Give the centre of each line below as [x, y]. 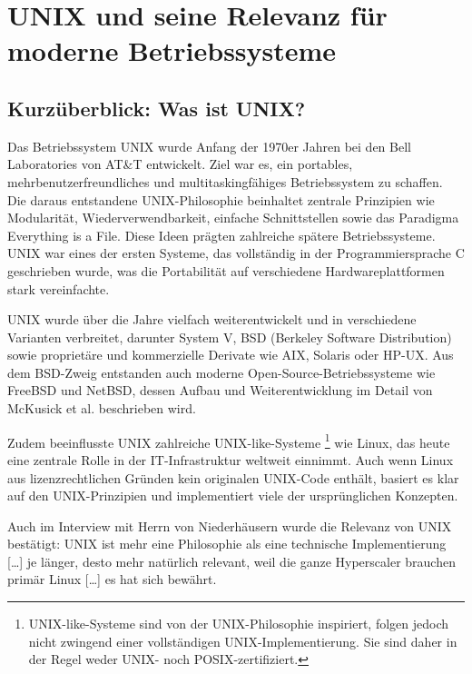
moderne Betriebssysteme [172, 50]
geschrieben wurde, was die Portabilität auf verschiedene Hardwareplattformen [226, 270]
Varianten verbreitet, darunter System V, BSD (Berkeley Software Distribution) [230, 337]
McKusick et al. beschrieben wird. [102, 408]
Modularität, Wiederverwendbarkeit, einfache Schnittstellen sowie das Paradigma [233, 218]
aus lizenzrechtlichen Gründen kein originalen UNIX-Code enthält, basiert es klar [233, 477]
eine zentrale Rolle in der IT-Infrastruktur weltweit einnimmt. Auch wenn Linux [231, 459]
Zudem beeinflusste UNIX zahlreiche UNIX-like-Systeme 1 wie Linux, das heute [229, 441]
